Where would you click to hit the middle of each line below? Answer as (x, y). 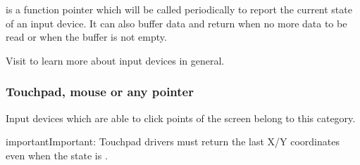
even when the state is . (57, 155)
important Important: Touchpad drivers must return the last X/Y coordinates (173, 141)
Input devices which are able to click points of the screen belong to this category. (181, 118)
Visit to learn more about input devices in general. (115, 60)
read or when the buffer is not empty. (86, 37)
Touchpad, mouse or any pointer (100, 92)
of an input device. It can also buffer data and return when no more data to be (176, 23)
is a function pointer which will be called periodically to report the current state (179, 9)
